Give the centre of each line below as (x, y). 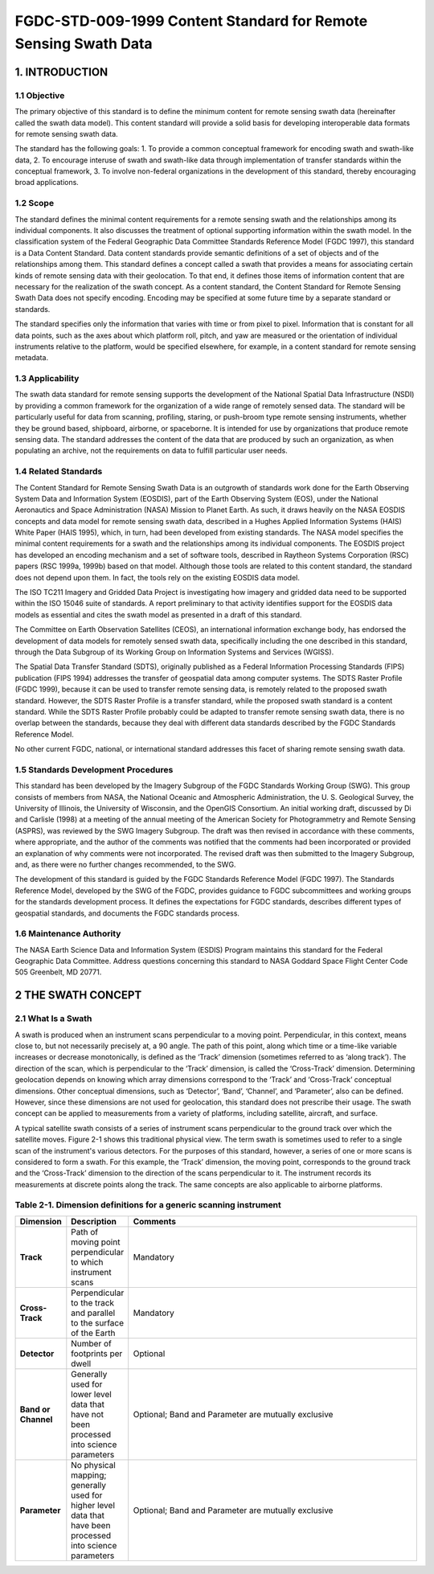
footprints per (97, 1353)
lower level (91, 1394)
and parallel (93, 1313)
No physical (93, 1465)
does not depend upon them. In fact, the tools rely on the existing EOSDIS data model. (158, 577)
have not (88, 1414)
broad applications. (47, 182)
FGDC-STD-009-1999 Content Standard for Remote (191, 21)
